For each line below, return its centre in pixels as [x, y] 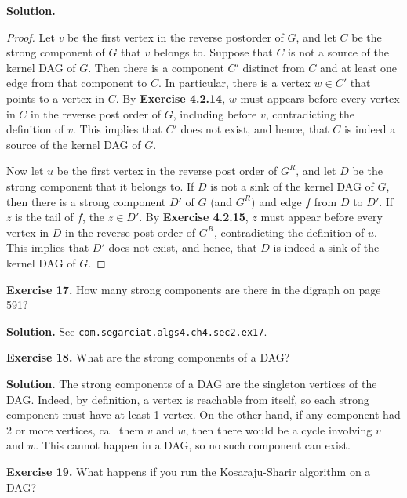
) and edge [276, 201]
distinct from [274, 67]
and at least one [358, 67]
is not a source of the [338, 52]
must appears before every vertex [320, 98]
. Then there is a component [156, 67]
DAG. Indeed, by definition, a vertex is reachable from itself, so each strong [188, 399]
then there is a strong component [86, 201]
